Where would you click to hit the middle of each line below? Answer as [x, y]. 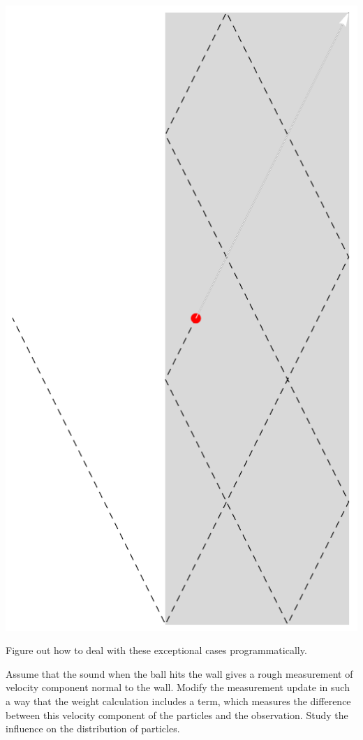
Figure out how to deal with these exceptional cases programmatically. [156, 650]
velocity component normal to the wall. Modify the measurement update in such [178, 687]
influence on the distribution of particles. [93, 728]
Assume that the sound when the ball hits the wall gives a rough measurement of [179, 673]
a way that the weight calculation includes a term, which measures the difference [178, 701]
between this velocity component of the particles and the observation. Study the [177, 714]
